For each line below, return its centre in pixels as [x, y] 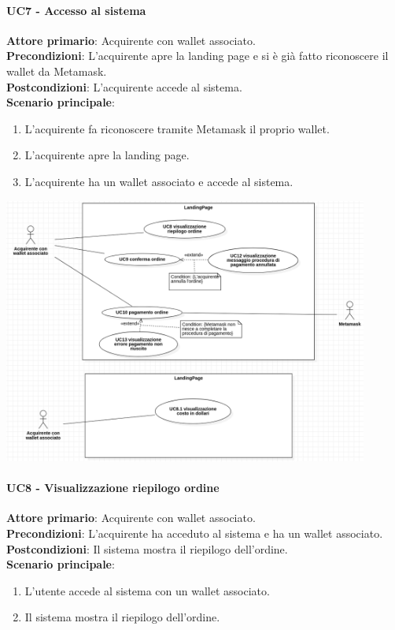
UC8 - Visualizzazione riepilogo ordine [113, 488]
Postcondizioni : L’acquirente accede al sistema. [124, 86]
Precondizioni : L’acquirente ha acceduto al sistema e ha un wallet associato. [195, 533]
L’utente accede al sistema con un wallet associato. [147, 590]
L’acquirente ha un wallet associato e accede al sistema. [159, 181]
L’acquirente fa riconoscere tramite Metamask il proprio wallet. [177, 128]
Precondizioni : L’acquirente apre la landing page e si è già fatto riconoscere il [197, 56]
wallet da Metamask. [57, 71]
